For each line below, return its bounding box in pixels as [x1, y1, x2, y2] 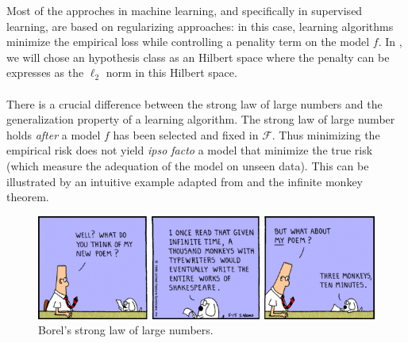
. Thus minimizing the [271, 126, 380, 143]
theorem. [6, 189, 49, 205]
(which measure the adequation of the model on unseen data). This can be [6, 157, 369, 173]
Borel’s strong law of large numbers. [38, 322, 214, 338]
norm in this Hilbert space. [106, 64, 237, 81]
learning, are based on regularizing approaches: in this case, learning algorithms [6, 17, 394, 34]
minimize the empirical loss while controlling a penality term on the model [6, 33, 370, 50]
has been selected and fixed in [113, 126, 259, 143]
